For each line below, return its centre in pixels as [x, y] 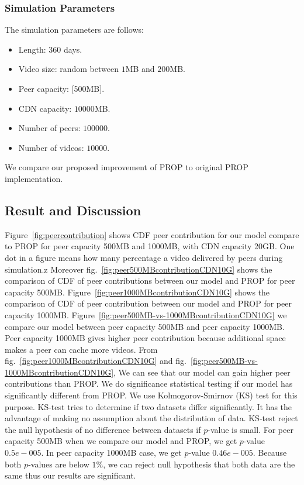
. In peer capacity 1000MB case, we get [111, 453]
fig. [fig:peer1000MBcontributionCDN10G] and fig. [96, 361]
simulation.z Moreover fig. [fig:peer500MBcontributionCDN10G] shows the [139, 269]
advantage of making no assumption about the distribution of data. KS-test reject [151, 418]
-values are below [59, 464]
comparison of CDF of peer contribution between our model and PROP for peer [148, 303]
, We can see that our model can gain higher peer [202, 372]
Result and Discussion [73, 210]
